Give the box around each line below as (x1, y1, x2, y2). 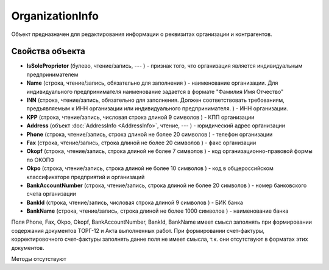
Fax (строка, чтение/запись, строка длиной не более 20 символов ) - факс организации (26, 139, 256, 146)
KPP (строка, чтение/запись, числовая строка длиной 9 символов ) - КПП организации (26, 113, 255, 121)
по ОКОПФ (26, 156, 55, 163)
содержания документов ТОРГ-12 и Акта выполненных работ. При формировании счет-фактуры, (11, 227, 265, 234)
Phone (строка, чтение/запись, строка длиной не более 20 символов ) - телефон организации (26, 130, 273, 138)
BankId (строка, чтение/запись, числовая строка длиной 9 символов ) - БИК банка (26, 199, 244, 206)
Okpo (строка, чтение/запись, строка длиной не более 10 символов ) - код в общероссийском (26, 165, 274, 172)
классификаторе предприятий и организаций (26, 173, 145, 180)
